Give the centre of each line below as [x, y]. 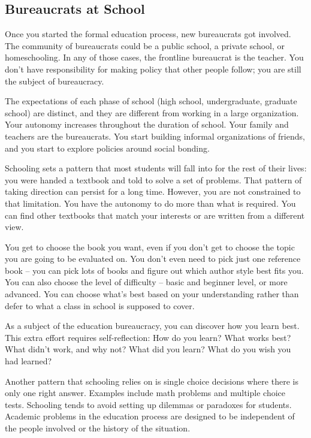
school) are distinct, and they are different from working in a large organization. [152, 112]
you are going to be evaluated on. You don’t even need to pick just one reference [153, 259]
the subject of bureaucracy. [55, 81]
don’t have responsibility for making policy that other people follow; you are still [153, 69]
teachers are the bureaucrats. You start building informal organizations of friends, [155, 136]
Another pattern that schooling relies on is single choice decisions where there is [152, 381]
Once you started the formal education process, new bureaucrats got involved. [148, 34]
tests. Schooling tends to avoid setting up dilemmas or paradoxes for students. [148, 404]
